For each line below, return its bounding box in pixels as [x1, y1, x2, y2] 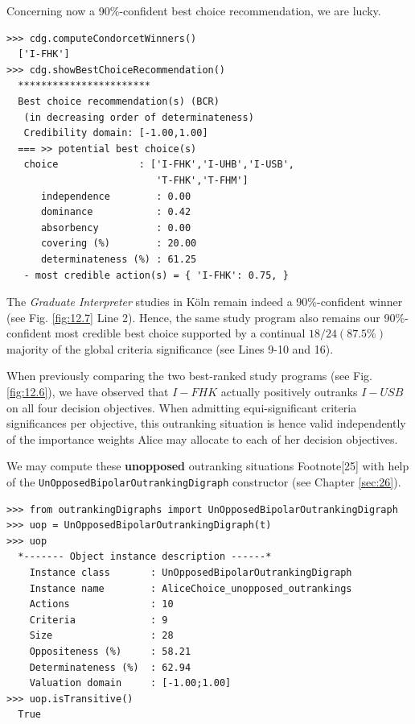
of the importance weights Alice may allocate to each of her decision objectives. [6, 430, 398, 447]
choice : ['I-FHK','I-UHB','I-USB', [23, 159, 294, 171]
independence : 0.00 [40, 190, 191, 202]
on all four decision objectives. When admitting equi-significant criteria [6, 399, 357, 416]
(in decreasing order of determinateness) [23, 111, 254, 123]
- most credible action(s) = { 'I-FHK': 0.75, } [23, 269, 289, 281]
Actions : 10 [29, 598, 174, 610]
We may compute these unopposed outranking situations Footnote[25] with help [6, 457, 409, 474]
